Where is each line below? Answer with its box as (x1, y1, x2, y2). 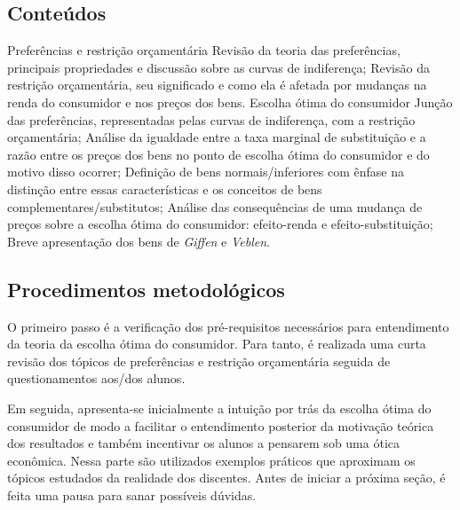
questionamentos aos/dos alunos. (7, 369, 186, 388)
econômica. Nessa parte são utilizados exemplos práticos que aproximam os (7, 451, 416, 469)
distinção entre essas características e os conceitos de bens (7, 179, 322, 198)
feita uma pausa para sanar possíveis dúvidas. (7, 485, 257, 504)
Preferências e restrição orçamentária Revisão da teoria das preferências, (7, 41, 401, 59)
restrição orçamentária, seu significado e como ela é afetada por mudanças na (7, 75, 427, 94)
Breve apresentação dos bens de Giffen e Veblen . (7, 231, 271, 250)
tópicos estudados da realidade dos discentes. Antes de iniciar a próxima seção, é (7, 468, 446, 487)
